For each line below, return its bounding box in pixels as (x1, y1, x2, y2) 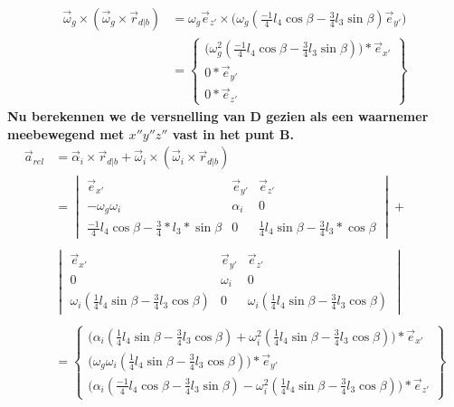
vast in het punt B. (172, 124, 294, 143)
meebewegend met (7, 124, 125, 143)
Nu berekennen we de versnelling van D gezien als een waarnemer (7, 106, 429, 125)
